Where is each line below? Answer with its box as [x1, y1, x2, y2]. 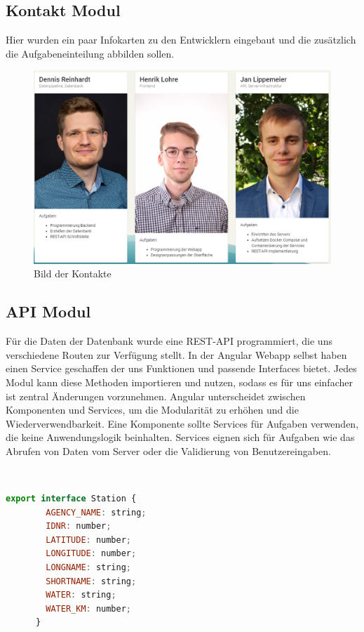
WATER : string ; [46, 590, 116, 600]
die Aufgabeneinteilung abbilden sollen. [6, 46, 175, 60]
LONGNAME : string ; [46, 562, 132, 573]
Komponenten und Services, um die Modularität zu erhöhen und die [6, 402, 299, 417]
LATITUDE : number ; [46, 534, 132, 545]
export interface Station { [6, 494, 137, 504]
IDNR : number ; [46, 521, 112, 532]
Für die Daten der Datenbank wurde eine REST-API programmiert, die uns [6, 334, 332, 348]
